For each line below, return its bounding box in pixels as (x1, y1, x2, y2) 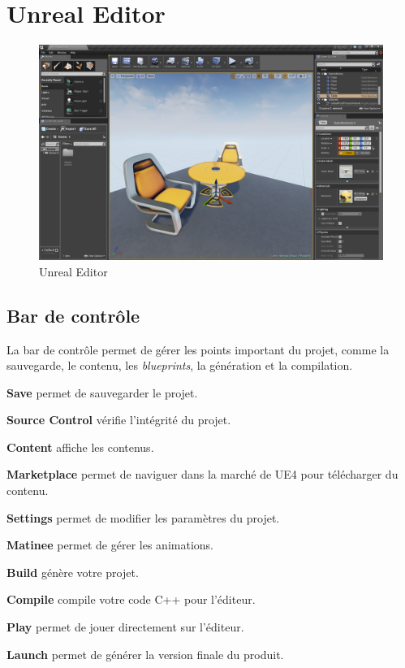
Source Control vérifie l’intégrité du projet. (6, 411, 231, 428)
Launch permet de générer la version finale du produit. (6, 645, 284, 662)
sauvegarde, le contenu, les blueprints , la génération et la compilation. (6, 357, 353, 374)
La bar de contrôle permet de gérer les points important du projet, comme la (6, 341, 390, 358)
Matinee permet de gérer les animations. (6, 536, 213, 553)
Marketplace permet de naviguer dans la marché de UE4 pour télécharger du (6, 466, 399, 483)
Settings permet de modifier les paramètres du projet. (6, 509, 280, 526)
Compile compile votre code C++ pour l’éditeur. (6, 591, 256, 608)
